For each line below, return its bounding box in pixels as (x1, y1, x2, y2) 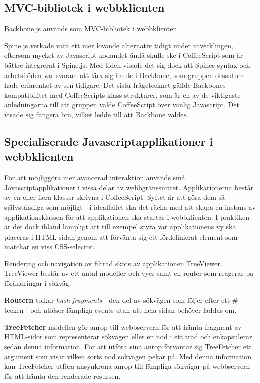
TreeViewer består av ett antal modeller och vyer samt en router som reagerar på (4, 268, 254, 278)
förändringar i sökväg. (4, 278, 71, 288)
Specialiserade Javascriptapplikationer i (4, 133, 213, 149)
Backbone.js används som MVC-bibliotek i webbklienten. (4, 23, 179, 34)
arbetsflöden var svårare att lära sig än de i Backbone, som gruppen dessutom (4, 69, 244, 80)
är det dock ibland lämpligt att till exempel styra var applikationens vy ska (4, 221, 236, 232)
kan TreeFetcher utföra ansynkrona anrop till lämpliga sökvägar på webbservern (4, 361, 250, 371)
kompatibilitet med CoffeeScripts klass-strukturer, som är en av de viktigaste (4, 89, 241, 100)
